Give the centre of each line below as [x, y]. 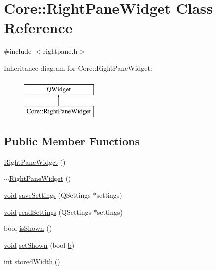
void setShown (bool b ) [39, 245]
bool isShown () [28, 228]
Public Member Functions [72, 141]
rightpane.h [60, 51]
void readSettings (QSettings [48, 211]
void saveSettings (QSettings [47, 195]
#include [18, 51]
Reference [38, 27]
